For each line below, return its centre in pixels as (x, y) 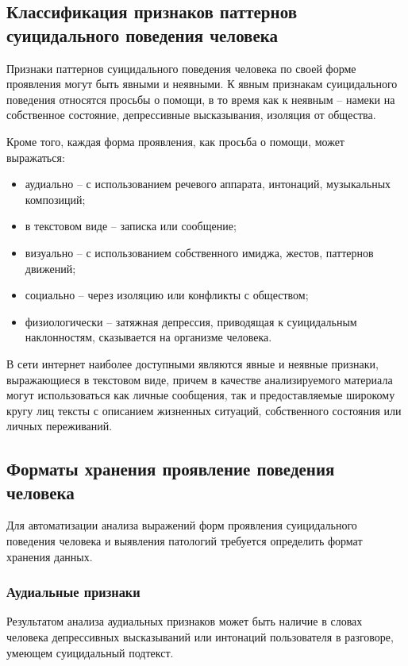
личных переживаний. (60, 426)
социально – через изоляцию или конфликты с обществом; (167, 295)
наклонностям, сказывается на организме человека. (148, 337)
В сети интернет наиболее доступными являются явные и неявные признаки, (192, 363)
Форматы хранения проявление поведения (171, 469)
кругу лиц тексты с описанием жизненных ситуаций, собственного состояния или (204, 410)
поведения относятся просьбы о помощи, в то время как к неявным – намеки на (201, 99)
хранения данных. (50, 556)
